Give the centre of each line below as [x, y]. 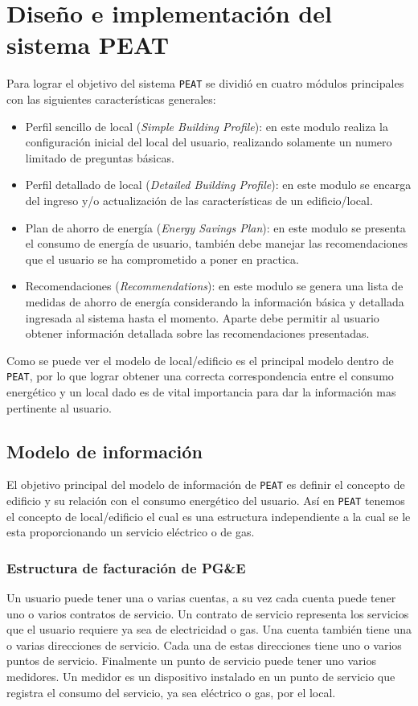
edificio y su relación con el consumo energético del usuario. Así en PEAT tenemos [206, 500]
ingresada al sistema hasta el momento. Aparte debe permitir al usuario [202, 317]
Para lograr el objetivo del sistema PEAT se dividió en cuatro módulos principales [205, 83]
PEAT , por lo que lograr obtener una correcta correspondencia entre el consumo [200, 376]
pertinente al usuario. [59, 407]
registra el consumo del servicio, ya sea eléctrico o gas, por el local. [171, 692]
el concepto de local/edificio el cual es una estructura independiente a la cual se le [209, 516]
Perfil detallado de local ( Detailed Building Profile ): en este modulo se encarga [218, 185]
